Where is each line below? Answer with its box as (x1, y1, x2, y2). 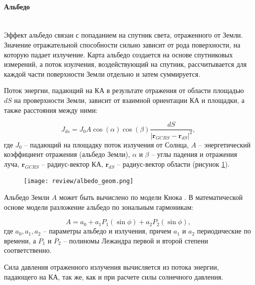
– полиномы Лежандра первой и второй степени (63, 235, 208, 245)
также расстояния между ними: (4, 104, 98, 115)
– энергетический (198, 139, 251, 149)
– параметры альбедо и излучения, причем (43, 226, 171, 236)
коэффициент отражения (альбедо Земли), (4, 149, 130, 159)
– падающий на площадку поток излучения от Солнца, (24, 139, 189, 149)
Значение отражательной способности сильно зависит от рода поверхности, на (4, 39, 241, 49)
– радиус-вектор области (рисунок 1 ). (117, 158, 230, 169)
